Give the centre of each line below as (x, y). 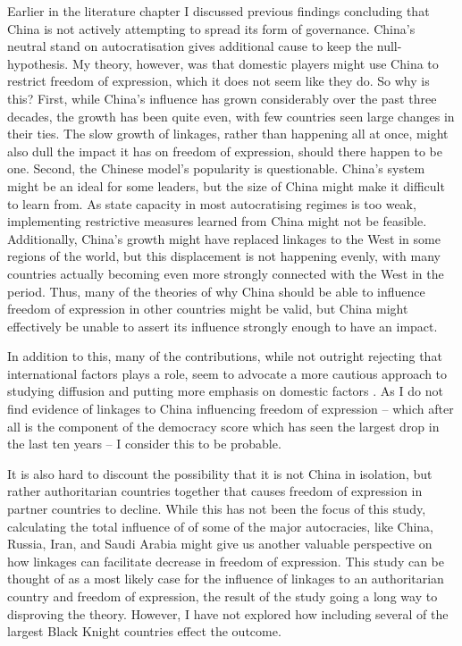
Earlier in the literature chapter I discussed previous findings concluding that (218, 11)
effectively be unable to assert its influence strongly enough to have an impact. (223, 326)
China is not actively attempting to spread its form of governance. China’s (211, 28)
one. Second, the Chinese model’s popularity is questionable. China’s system (216, 168)
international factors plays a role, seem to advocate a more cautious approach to (227, 373)
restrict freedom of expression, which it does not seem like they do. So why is (218, 81)
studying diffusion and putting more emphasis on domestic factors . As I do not (225, 391)
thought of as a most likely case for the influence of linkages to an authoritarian (226, 579)
